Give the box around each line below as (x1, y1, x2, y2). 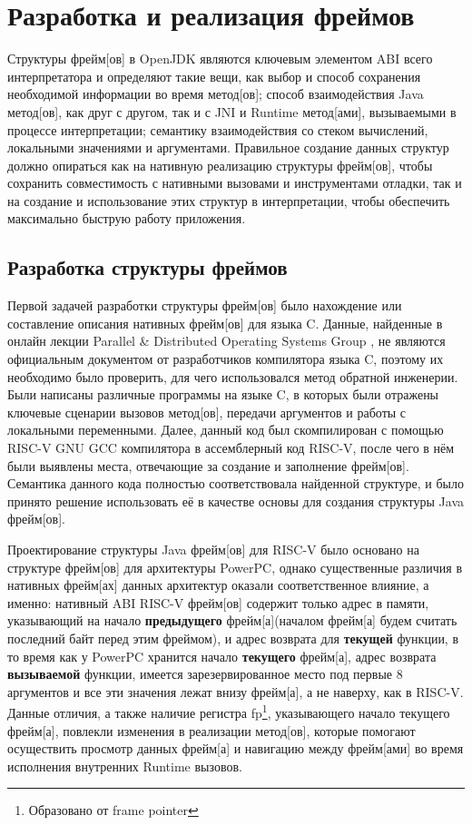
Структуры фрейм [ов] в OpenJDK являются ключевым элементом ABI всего (7, 49, 433, 68)
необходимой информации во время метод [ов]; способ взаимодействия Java (7, 84, 424, 103)
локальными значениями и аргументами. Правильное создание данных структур (7, 138, 449, 157)
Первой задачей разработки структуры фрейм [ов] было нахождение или (7, 296, 402, 315)
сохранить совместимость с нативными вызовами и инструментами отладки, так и (7, 173, 462, 192)
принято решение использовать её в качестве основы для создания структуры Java (7, 491, 465, 510)
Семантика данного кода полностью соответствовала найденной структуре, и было (7, 474, 464, 493)
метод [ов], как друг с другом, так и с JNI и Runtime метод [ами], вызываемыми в (7, 102, 457, 121)
